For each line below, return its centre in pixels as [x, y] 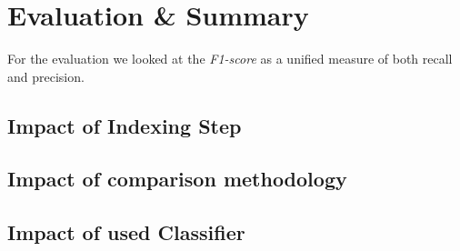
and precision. [46, 76]
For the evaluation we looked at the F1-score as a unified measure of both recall [230, 59]
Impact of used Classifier [126, 232]
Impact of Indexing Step [125, 125]
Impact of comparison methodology [177, 179]
